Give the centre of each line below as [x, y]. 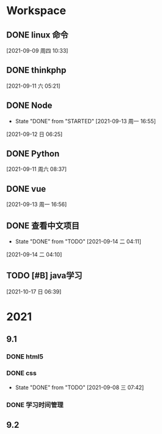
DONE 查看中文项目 [43, 225]
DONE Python [33, 154]
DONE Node [29, 106]
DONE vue [26, 188]
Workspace [36, 11]
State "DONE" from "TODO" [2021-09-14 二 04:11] [78, 242]
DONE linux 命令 [37, 35]
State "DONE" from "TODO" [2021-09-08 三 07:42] [79, 387]
